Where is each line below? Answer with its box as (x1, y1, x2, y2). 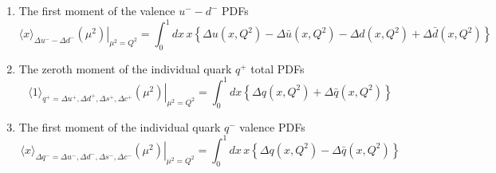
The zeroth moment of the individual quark (18, 60, 232, 77)
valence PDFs (239, 118, 305, 135)
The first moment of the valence (18, 2, 175, 18)
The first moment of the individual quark (18, 118, 221, 135)
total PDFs (250, 60, 305, 77)
